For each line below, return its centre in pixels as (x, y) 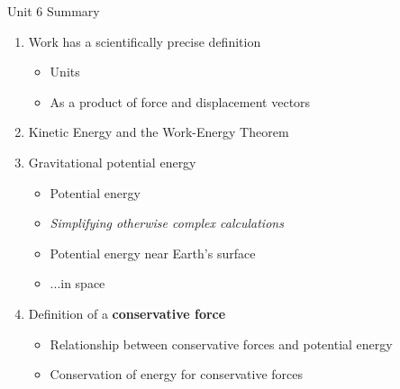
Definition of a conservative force (127, 313)
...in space (77, 283)
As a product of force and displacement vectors (180, 101)
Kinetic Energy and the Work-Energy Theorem (159, 132)
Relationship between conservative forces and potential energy (221, 344)
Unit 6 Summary (54, 11)
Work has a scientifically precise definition (145, 41)
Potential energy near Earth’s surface (153, 253)
